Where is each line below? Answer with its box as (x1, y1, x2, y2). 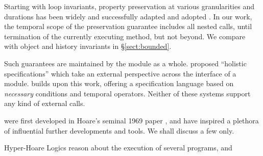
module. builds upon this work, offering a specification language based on (4, 78, 234, 89)
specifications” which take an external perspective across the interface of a (4, 68, 236, 79)
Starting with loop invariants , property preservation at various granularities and (4, 1, 254, 11)
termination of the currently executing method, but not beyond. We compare (4, 31, 246, 41)
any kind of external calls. (4, 98, 85, 109)
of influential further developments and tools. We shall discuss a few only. (4, 125, 234, 136)
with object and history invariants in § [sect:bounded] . (4, 41, 172, 51)
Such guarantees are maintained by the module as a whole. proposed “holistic (4, 58, 247, 68)
